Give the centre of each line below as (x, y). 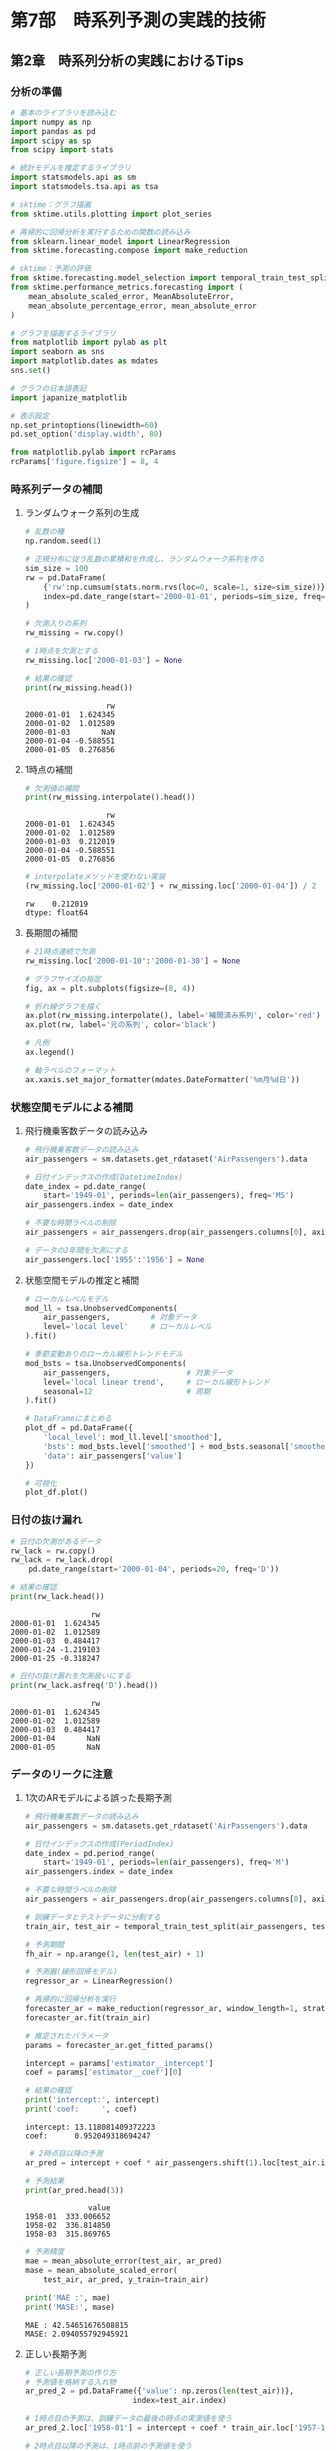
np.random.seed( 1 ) (63, 541)
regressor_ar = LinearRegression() (99, 1981)
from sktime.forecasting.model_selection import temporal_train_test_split (171, 278)
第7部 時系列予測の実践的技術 (138, 20)
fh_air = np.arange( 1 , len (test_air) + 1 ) (114, 1954)
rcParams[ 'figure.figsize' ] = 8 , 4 (84, 462)
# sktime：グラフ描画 (51, 204)
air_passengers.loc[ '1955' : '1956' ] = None (114, 1259)
